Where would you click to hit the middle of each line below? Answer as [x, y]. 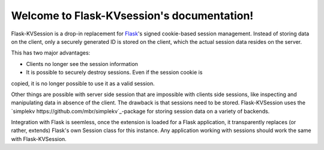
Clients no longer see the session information [82, 64]
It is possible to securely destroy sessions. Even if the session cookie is [114, 73]
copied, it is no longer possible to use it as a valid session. [83, 83]
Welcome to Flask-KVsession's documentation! [132, 16]
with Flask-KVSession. [39, 139]
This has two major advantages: [51, 53]
